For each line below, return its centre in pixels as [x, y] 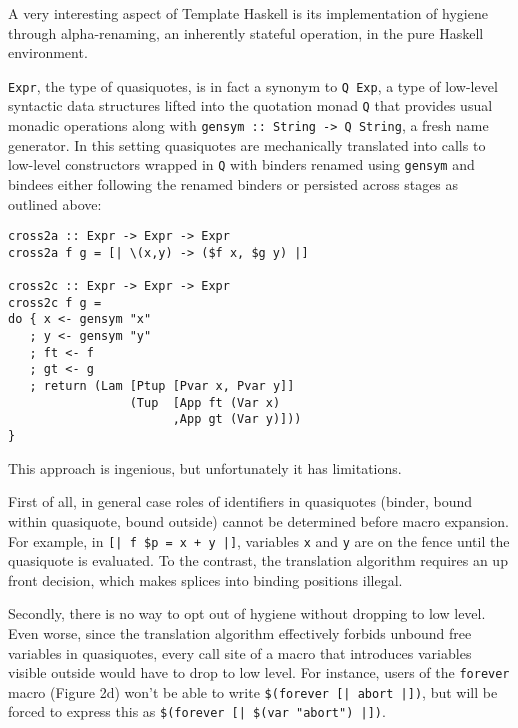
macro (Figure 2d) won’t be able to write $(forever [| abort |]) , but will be [253, 691]
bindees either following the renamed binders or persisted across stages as [233, 184]
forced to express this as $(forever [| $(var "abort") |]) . [197, 711]
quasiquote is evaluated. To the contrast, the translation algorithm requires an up [258, 560]
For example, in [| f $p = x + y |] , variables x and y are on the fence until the [259, 540]
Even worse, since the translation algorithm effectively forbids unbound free [240, 632]
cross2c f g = [55, 302]
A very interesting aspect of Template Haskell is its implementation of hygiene [248, 13]
